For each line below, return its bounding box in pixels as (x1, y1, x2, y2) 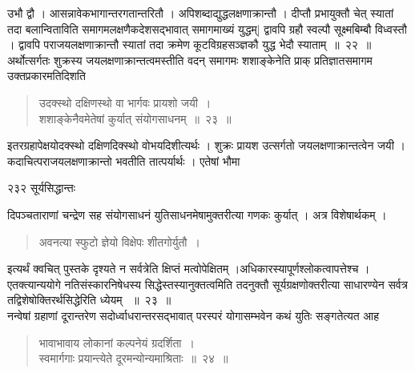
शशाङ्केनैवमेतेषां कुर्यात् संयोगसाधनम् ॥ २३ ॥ (38, 110, 232, 126)
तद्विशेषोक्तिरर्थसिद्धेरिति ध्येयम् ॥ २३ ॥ (7, 291, 171, 308)
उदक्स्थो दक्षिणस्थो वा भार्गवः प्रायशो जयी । (38, 94, 212, 110)
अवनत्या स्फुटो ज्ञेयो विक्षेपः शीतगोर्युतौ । (38, 233, 200, 250)
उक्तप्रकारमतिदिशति (7, 67, 86, 84)
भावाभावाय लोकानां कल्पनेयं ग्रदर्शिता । (38, 334, 195, 351)
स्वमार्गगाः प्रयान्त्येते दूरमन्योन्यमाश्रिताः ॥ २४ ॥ (38, 350, 228, 367)
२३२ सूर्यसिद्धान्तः (7, 179, 76, 196)
